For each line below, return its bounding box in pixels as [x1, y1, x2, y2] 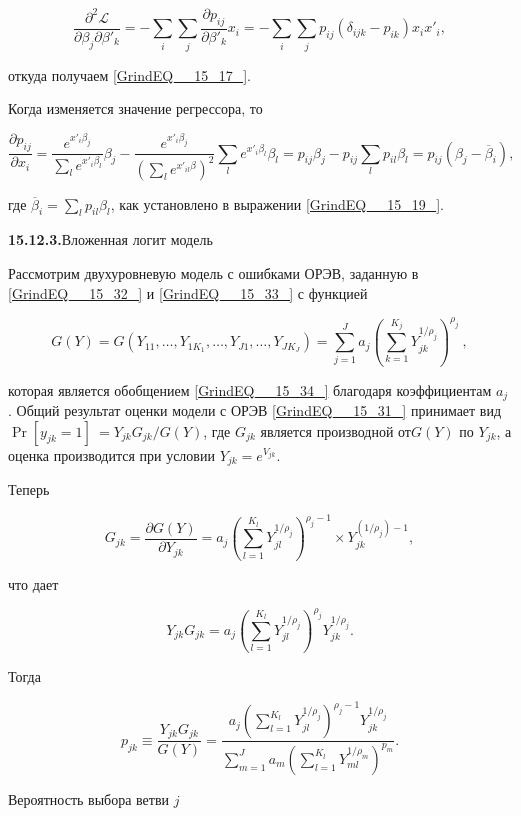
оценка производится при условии [8, 444, 215, 465]
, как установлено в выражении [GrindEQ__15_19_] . [110, 193, 444, 214]
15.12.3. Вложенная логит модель [8, 229, 213, 250]
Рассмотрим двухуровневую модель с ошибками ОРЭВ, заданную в [8, 263, 419, 283]
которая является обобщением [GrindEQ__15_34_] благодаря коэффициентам [8, 379, 492, 400]
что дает [8, 573, 59, 594]
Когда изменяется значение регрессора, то [8, 98, 263, 119]
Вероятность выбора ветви [8, 788, 170, 809]
